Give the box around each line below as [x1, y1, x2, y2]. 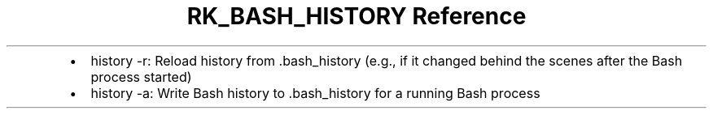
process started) [90, 68, 192, 85]
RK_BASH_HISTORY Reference [186, 2, 527, 30]
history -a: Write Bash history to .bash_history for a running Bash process [90, 84, 540, 101]
